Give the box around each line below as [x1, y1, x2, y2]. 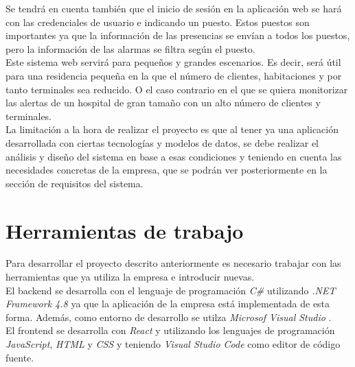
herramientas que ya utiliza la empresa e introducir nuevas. [5, 270, 255, 284]
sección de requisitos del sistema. [5, 176, 144, 190]
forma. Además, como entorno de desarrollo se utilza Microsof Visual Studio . [5, 309, 332, 324]
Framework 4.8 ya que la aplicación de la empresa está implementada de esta [5, 296, 330, 311]
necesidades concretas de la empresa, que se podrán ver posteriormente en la [5, 163, 328, 177]
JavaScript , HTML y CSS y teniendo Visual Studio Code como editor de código [5, 337, 341, 351]
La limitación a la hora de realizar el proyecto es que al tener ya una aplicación [5, 122, 339, 137]
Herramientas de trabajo [5, 216, 244, 244]
